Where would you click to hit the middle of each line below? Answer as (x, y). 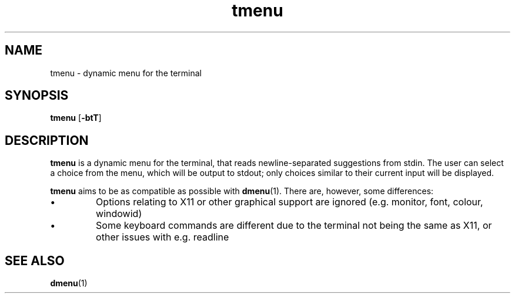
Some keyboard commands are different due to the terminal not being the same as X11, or (294, 226)
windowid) (119, 214)
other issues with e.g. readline (163, 237)
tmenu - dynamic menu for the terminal (126, 73)
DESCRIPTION (47, 140)
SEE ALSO (35, 260)
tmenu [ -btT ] (76, 118)
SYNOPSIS (37, 96)
